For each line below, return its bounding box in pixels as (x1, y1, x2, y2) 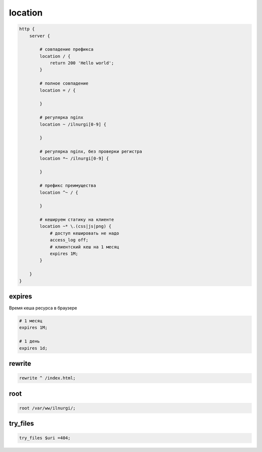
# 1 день (19, 339, 40, 344)
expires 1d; (19, 345, 48, 351)
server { (29, 33, 50, 38)
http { (19, 26, 35, 32)
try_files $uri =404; (19, 435, 71, 441)
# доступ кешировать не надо (49, 230, 119, 236)
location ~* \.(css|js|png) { (39, 224, 112, 229)
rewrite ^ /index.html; (19, 375, 76, 381)
